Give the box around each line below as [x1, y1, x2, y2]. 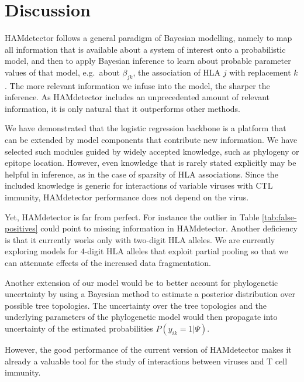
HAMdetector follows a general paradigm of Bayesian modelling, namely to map [5, 32, 292, 44]
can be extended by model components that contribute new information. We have [5, 134, 298, 146]
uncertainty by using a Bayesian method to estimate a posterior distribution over [5, 288, 295, 300]
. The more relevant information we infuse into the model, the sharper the [5, 79, 270, 91]
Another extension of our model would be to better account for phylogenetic [5, 276, 278, 288]
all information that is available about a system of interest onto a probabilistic [5, 43, 286, 55]
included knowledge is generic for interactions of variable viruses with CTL [5, 179, 273, 192]
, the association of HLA [133, 66, 221, 78]
